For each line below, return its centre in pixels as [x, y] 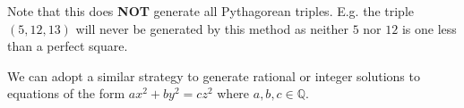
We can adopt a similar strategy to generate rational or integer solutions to [214, 75]
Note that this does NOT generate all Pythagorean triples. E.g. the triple [211, 11]
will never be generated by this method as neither [212, 28]
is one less [429, 28]
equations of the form [66, 93]
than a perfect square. [68, 46]
